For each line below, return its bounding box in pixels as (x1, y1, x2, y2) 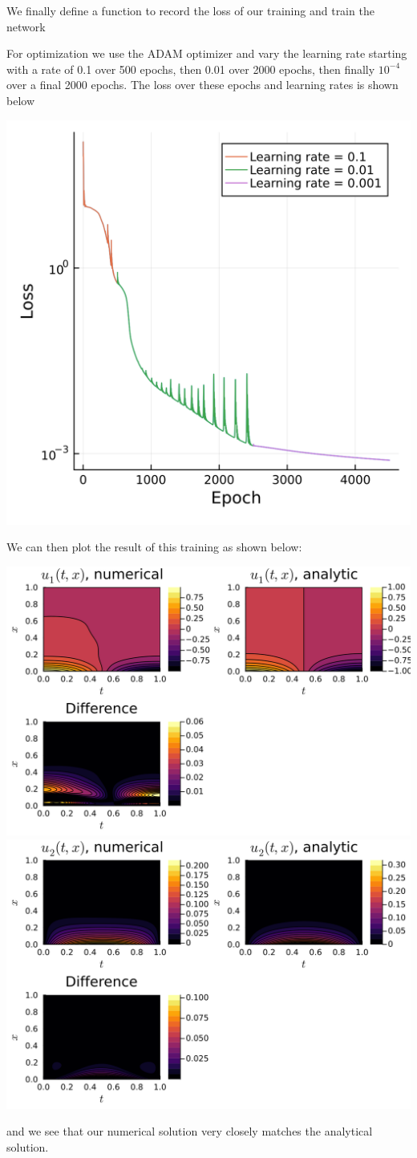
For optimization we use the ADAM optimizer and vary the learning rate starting (6, 45, 407, 62)
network (6, 18, 46, 35)
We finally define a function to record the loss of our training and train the (6, 2, 374, 18)
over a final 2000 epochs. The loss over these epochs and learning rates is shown (6, 76, 399, 93)
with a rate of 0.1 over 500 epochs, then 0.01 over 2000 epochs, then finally (6, 60, 375, 77)
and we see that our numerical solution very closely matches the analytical (6, 1123, 373, 1140)
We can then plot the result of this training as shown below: (6, 538, 302, 555)
